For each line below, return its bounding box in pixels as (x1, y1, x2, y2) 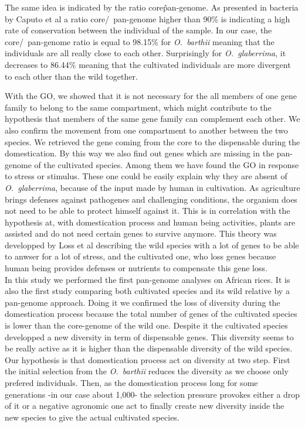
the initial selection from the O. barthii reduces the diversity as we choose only (5, 365, 289, 377)
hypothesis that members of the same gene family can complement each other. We (5, 112, 300, 125)
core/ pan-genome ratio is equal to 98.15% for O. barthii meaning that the (5, 35, 274, 47)
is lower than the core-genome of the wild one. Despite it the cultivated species (5, 319, 288, 332)
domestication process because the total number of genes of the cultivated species (5, 308, 297, 320)
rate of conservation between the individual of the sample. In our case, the (5, 24, 272, 36)
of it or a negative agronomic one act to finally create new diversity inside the (5, 399, 284, 412)
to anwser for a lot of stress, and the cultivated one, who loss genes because (5, 250, 276, 262)
